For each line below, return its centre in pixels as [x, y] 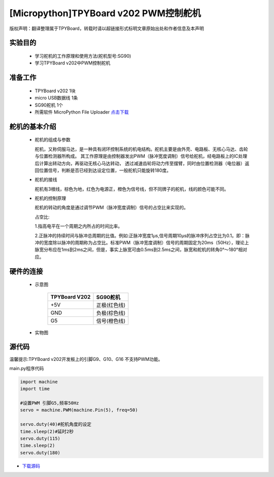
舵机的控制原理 [50, 198]
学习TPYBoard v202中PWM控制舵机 [73, 63]
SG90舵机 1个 [49, 105]
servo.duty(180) [40, 453]
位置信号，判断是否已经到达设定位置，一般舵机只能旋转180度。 [105, 170]
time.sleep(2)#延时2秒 [47, 431]
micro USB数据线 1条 [56, 98]
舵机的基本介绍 [33, 126]
